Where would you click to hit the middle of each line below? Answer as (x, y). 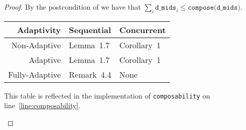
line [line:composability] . (42, 105)
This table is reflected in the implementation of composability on (107, 95)
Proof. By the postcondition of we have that (73, 7)
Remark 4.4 (90, 74)
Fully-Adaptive (34, 74)
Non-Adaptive (36, 45)
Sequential (90, 29)
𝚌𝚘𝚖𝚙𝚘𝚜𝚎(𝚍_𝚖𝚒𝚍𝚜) (214, 8)
